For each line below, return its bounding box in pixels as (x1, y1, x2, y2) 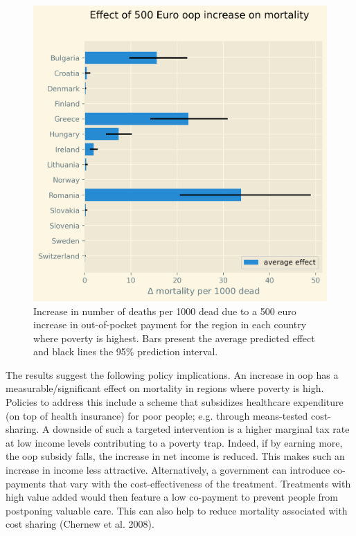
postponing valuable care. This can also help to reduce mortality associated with (6, 503, 348, 517)
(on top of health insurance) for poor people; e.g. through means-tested (6, 408, 308, 422)
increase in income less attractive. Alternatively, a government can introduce (6, 463, 330, 477)
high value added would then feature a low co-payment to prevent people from (6, 490, 339, 504)
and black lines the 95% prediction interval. (33, 344, 218, 359)
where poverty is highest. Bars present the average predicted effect (33, 330, 315, 345)
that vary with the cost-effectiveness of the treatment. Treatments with (48, 476, 351, 490)
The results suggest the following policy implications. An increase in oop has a (6, 367, 339, 382)
